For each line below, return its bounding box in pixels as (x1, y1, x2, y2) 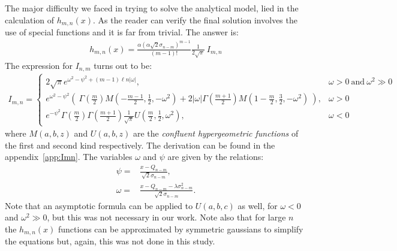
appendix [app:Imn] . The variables (5, 150, 133, 163)
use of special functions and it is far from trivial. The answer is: (5, 26, 239, 38)
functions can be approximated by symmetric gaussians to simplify (58, 222, 303, 235)
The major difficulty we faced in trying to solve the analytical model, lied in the (5, 2, 299, 14)
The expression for (5, 59, 73, 71)
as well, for (237, 199, 278, 211)
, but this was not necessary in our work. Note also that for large (47, 211, 286, 223)
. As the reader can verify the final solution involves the (92, 13, 297, 26)
